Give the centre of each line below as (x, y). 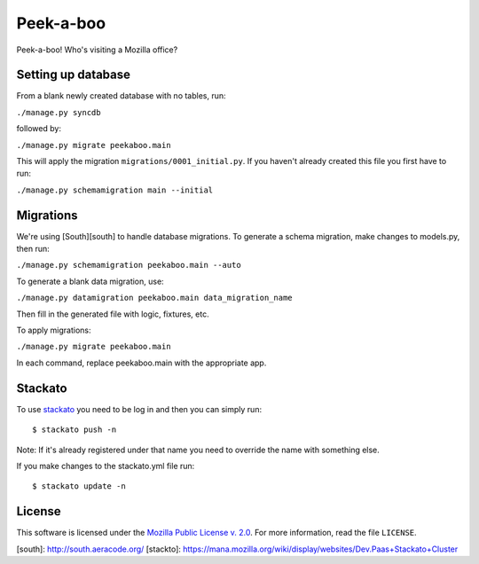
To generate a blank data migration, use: (90, 281)
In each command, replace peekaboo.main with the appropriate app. (141, 363)
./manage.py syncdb (59, 112)
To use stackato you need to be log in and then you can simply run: (139, 409)
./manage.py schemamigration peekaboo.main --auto (129, 265)
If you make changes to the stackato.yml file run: (106, 466)
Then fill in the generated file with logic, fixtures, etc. (113, 314)
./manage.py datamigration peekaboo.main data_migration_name (154, 298)
